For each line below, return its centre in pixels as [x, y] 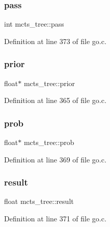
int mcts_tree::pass [34, 24]
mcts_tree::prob [49, 142]
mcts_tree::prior [49, 83]
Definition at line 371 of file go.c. [55, 219]
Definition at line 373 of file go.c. [55, 41]
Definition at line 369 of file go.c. [55, 159]
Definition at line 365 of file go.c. [55, 100]
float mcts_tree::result [39, 201]
